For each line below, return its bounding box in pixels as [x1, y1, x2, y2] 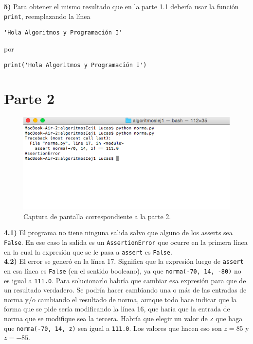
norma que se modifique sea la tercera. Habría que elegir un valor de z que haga [4, 313, 243, 324]
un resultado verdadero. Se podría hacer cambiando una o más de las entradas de [4, 285, 247, 295]
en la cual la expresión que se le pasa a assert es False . [4, 246, 172, 257]
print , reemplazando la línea [4, 11, 90, 21]
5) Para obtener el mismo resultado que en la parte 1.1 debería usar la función [4, 1, 239, 11]
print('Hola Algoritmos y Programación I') [4, 62, 147, 69]
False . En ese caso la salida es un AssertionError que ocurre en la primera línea [4, 237, 248, 247]
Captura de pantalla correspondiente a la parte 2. [23, 211, 171, 221]
